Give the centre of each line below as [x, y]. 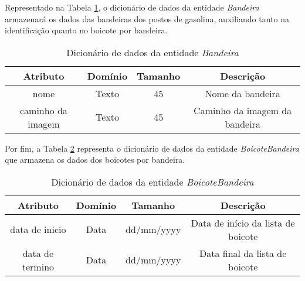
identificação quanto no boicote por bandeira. [86, 30]
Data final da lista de [243, 253]
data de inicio [38, 229]
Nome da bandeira [243, 93]
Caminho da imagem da [243, 110]
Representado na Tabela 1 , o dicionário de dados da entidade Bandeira [132, 7]
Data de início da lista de [243, 222]
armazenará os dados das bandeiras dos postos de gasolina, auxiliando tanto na [147, 18]
